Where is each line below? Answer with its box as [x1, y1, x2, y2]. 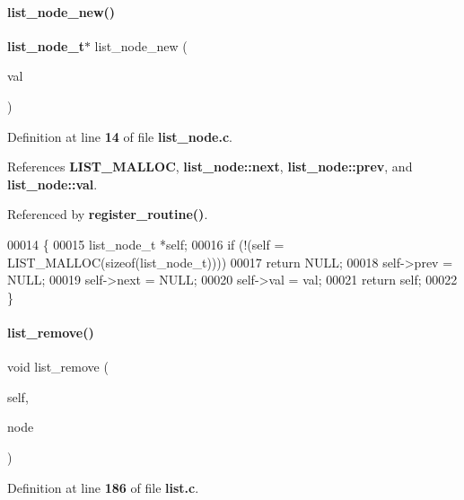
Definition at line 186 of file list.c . [7, 478, 199, 496]
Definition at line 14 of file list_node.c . [7, 127, 233, 145]
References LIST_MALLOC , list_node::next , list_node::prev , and [7, 157, 413, 176]
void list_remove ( [7, 357, 109, 376]
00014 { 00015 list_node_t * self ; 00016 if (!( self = [7, 234, 285, 253]
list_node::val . [7, 174, 98, 193]
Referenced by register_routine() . [7, 205, 208, 224]
